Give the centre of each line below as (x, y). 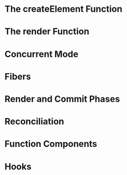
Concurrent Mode (42, 54)
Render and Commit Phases (62, 99)
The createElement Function (63, 9)
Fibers (18, 76)
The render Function (47, 32)
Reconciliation (34, 122)
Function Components (51, 144)
